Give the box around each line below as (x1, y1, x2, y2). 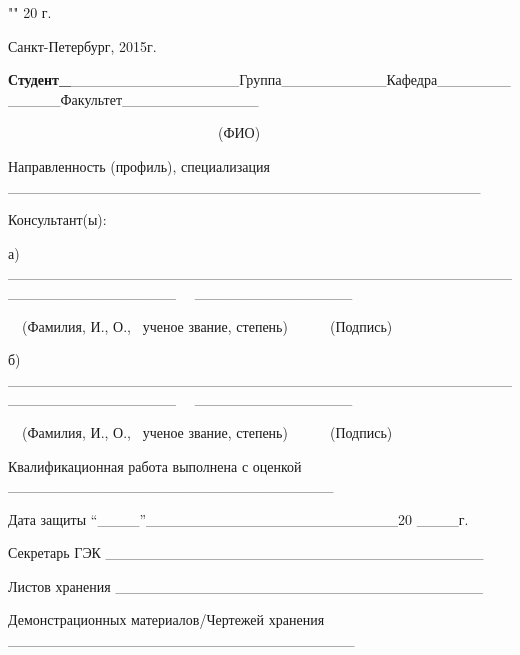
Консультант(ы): (8, 209, 107, 230)
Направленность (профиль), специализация (8, 155, 270, 176)
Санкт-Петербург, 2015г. (8, 35, 157, 56)
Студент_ (8, 69, 72, 90)
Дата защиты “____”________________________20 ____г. (8, 508, 469, 529)
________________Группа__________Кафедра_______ (71, 69, 511, 90)
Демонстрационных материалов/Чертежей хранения (8, 609, 325, 630)
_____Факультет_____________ (8, 88, 259, 109)
